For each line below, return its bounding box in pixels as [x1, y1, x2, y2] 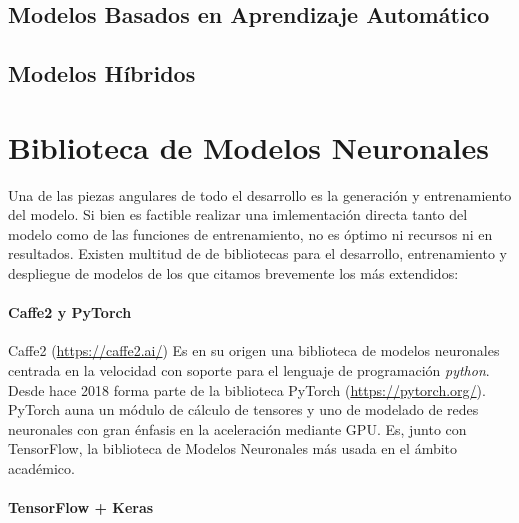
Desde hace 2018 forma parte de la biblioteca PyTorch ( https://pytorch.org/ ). [8, 379, 486, 400]
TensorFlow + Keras [8, 497, 154, 518]
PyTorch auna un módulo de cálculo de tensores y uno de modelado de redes [8, 399, 479, 420]
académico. [8, 458, 75, 479]
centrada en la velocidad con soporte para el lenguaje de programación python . [8, 360, 490, 381]
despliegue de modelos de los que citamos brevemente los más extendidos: [8, 263, 459, 284]
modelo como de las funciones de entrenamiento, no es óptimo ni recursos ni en [8, 223, 493, 244]
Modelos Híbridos [8, 58, 196, 89]
